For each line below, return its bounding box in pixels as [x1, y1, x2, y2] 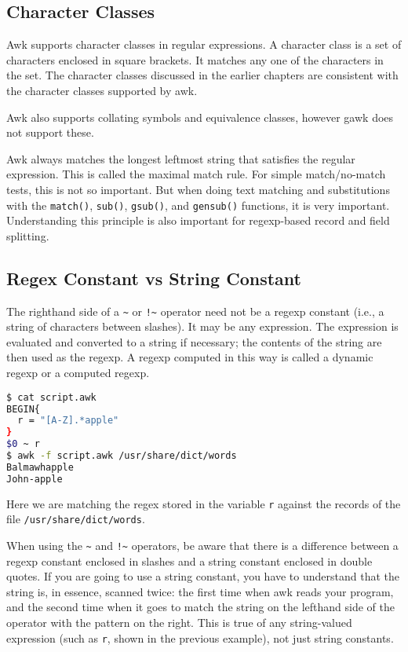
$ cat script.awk [6, 391, 97, 403]
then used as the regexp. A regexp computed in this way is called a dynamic [6, 349, 373, 365]
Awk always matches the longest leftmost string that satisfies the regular [6, 150, 355, 167]
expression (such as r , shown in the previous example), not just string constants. [6, 629, 394, 646]
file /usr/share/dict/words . [6, 511, 145, 527]
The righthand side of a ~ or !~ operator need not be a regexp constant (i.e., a [6, 302, 384, 319]
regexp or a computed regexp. [6, 364, 150, 381]
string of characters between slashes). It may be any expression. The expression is [6, 318, 399, 335]
